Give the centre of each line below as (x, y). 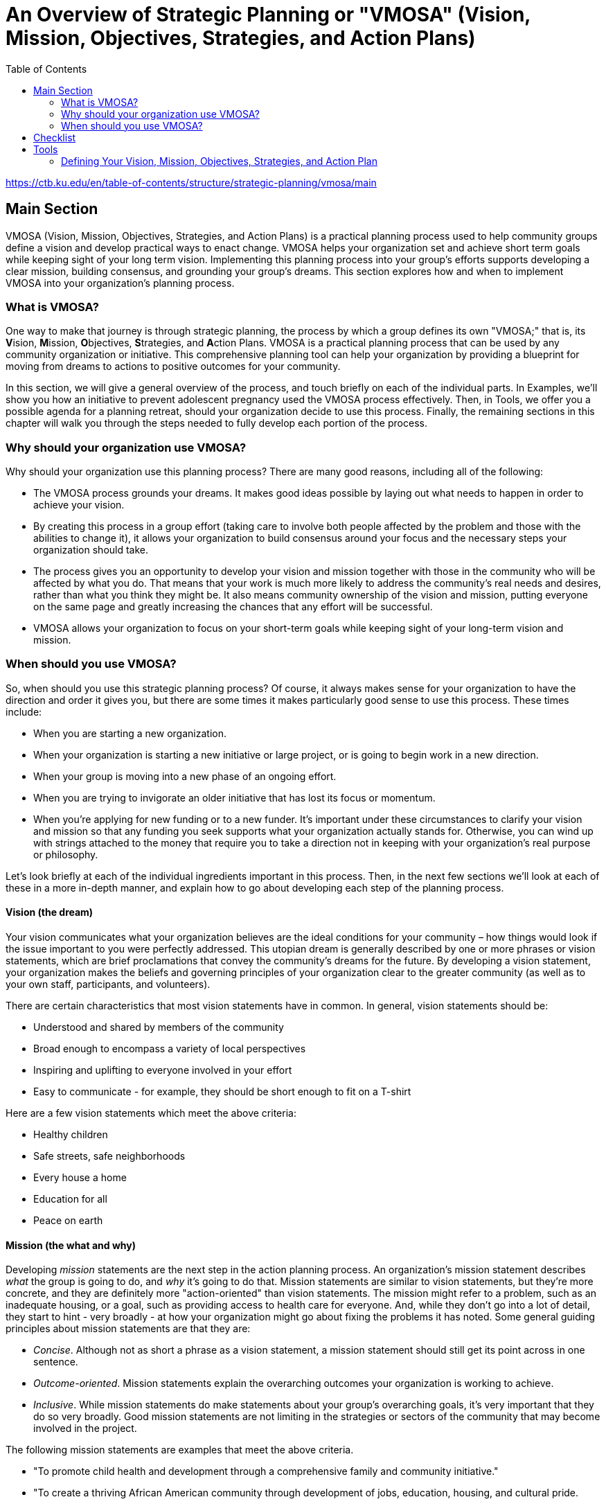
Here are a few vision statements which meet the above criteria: (151, 1113)
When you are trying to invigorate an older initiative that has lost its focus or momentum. (234, 797)
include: (24, 711)
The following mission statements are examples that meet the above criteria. (180, 1450)
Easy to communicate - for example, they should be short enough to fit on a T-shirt (222, 1092)
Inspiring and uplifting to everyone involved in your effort (163, 1070)
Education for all (70, 1199)
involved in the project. (85, 1428)
